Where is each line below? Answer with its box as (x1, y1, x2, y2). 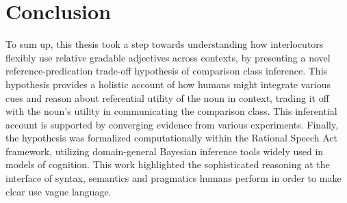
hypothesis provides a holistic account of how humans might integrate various (5, 77, 331, 91)
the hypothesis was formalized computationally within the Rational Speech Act (5, 131, 338, 145)
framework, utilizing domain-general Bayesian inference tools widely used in (5, 144, 324, 158)
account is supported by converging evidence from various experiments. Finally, (5, 117, 339, 131)
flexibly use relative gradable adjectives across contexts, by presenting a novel (5, 50, 331, 64)
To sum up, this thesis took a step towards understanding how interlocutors (5, 37, 324, 51)
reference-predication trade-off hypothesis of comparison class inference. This (5, 64, 328, 78)
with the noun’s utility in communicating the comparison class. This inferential (5, 104, 337, 118)
